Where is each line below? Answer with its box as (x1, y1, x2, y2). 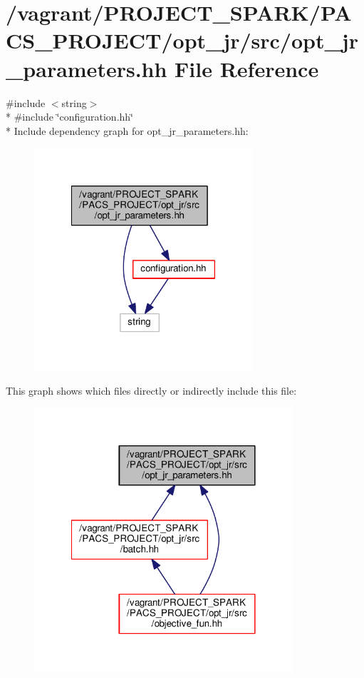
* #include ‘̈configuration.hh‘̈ (6, 109, 133, 124)
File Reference (175, 54, 319, 83)
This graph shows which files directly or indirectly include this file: (6, 383, 297, 398)
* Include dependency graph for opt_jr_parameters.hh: (6, 123, 249, 138)
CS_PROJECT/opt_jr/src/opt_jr (6, 26, 358, 55)
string (61, 95, 87, 110)
